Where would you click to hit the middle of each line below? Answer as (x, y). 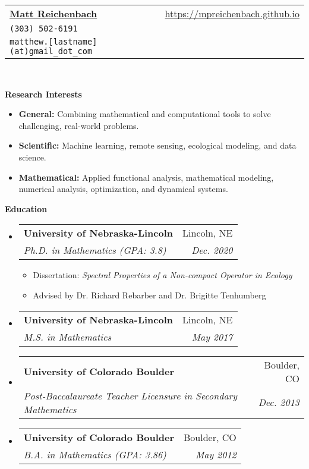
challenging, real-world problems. (79, 125)
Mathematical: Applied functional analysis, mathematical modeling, (146, 177)
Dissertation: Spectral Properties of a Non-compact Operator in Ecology (163, 275)
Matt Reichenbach (53, 13)
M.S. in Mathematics (67, 336)
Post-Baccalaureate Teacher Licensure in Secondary (130, 395)
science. (32, 157)
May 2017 (212, 336)
